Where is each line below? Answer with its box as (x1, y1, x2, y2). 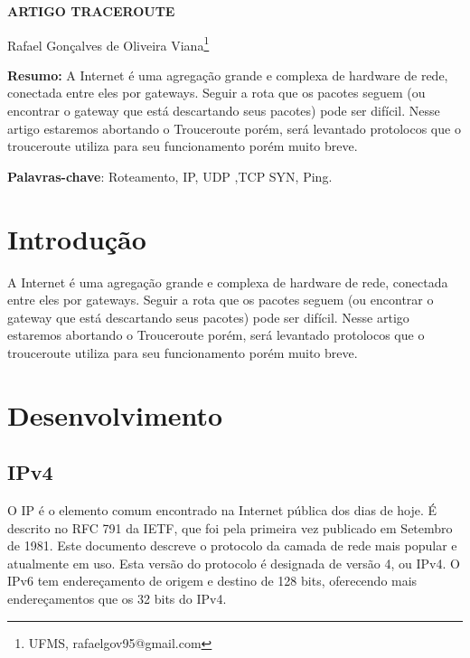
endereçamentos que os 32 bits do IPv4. (7, 589, 227, 608)
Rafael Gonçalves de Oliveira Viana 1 (7, 33, 210, 54)
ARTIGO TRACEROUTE (7, 2, 175, 20)
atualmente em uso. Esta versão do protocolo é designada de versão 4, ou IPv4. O (7, 553, 460, 572)
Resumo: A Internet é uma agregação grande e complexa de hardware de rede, (7, 65, 448, 84)
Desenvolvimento (7, 396, 223, 433)
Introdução (7, 220, 146, 257)
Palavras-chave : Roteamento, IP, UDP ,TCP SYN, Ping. (7, 166, 333, 185)
